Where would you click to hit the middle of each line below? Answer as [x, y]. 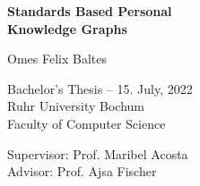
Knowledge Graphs [67, 28]
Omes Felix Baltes [57, 59]
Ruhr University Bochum [76, 106]
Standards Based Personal [90, 11]
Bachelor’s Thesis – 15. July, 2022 [100, 88]
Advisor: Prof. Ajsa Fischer [82, 171]
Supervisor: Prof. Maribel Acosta [98, 153]
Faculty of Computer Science [87, 123]
